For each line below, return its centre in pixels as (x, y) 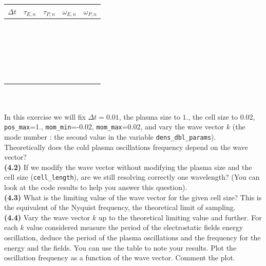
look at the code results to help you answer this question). (96, 187)
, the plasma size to (149, 116)
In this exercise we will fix (45, 116)
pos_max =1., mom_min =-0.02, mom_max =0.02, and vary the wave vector (114, 127)
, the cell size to (213, 116)
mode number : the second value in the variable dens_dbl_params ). (110, 136)
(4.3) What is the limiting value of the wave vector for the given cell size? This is (133, 197)
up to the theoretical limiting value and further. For (180, 217)
